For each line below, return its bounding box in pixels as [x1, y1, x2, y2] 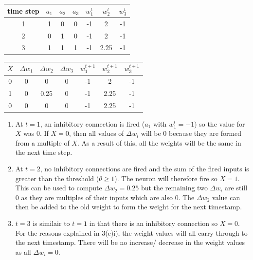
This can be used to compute [15, 183, 102, 193]
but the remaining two [141, 183, 208, 193]
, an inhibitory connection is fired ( [40, 118, 145, 129]
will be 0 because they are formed [141, 128, 242, 138]
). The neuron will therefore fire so [114, 173, 217, 183]
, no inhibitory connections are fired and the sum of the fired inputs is [40, 164, 249, 174]
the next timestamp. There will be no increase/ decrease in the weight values [15, 237, 245, 247]
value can [212, 192, 240, 202]
